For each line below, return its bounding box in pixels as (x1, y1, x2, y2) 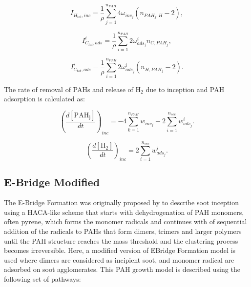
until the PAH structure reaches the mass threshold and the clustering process (4, 235, 238, 246)
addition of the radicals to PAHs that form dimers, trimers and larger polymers (4, 226, 242, 236)
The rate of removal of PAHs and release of (4, 84, 133, 94)
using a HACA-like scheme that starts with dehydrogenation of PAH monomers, (4, 207, 244, 217)
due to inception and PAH (146, 84, 225, 94)
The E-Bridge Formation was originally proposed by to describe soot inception (4, 197, 239, 208)
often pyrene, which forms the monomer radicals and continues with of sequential (4, 216, 247, 227)
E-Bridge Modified (4, 174, 100, 190)
